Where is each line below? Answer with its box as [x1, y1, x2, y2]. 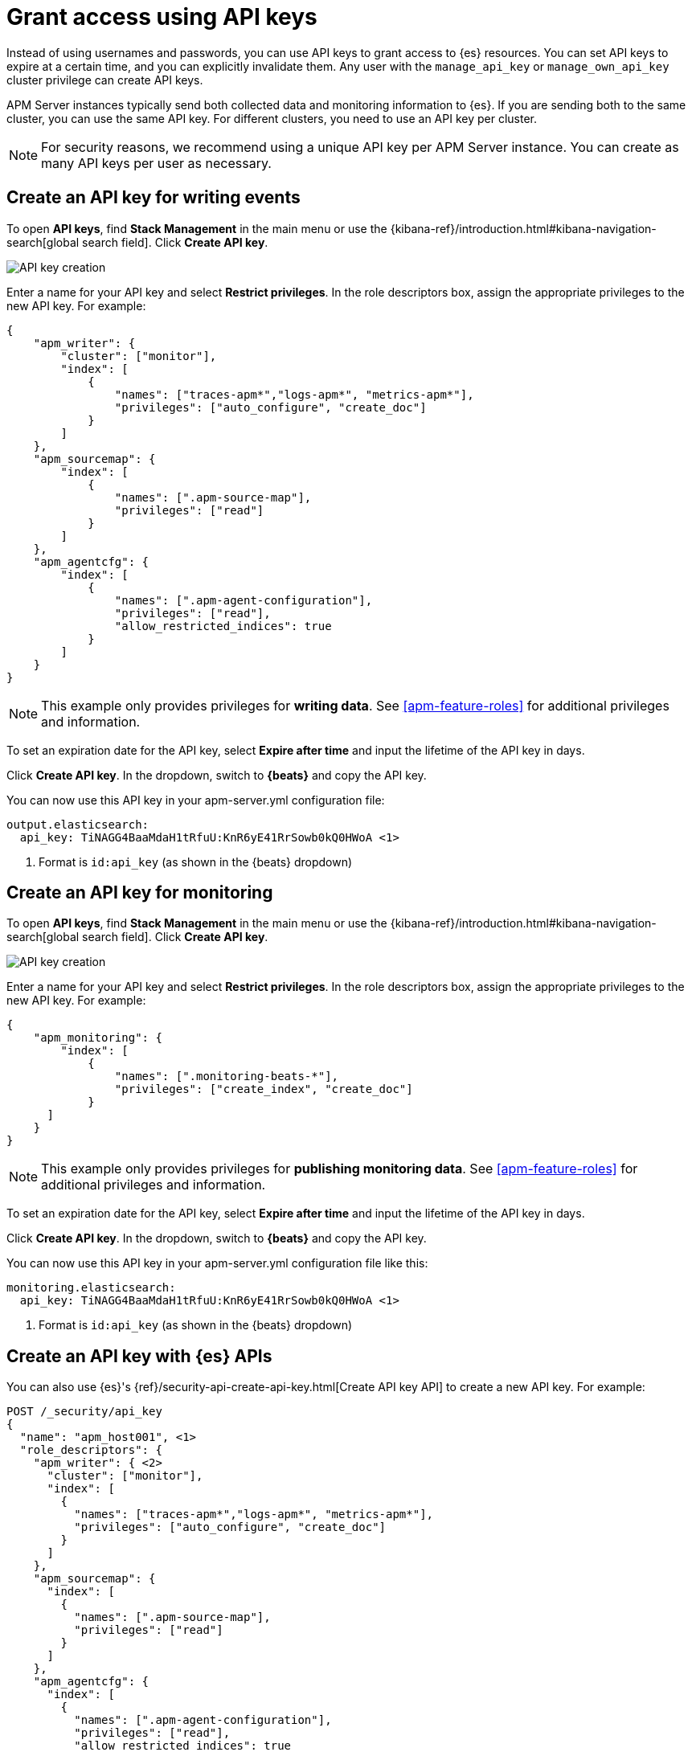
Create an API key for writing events [6, 187, 301, 208]
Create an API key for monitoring [6, 882, 273, 903]
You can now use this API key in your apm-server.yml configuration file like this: [6, 1256, 428, 1271]
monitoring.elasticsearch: [6, 1281, 176, 1295]
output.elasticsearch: [6, 817, 149, 831]
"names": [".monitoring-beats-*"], [114, 1070, 339, 1083]
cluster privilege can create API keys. [6, 72, 203, 87]
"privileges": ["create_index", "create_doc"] [114, 1083, 413, 1096]
